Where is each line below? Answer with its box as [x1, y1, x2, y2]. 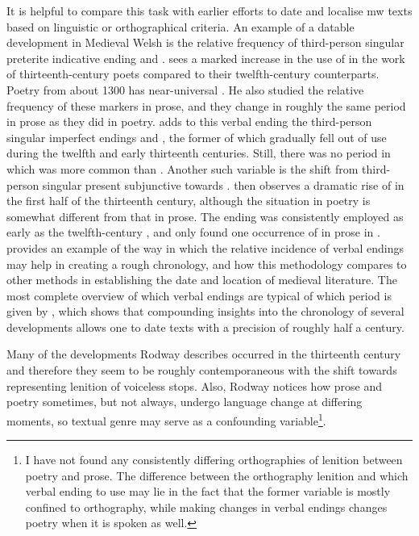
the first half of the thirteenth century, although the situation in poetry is [6, 192, 371, 209]
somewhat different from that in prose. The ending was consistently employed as [6, 207, 404, 224]
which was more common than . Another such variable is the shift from [6, 160, 359, 177]
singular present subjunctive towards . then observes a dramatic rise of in [42, 176, 404, 193]
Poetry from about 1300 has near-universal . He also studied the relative [6, 81, 364, 98]
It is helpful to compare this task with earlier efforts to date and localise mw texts [6, 2, 413, 19]
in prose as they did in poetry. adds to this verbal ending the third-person [6, 113, 372, 130]
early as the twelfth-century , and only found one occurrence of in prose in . [6, 224, 380, 241]
